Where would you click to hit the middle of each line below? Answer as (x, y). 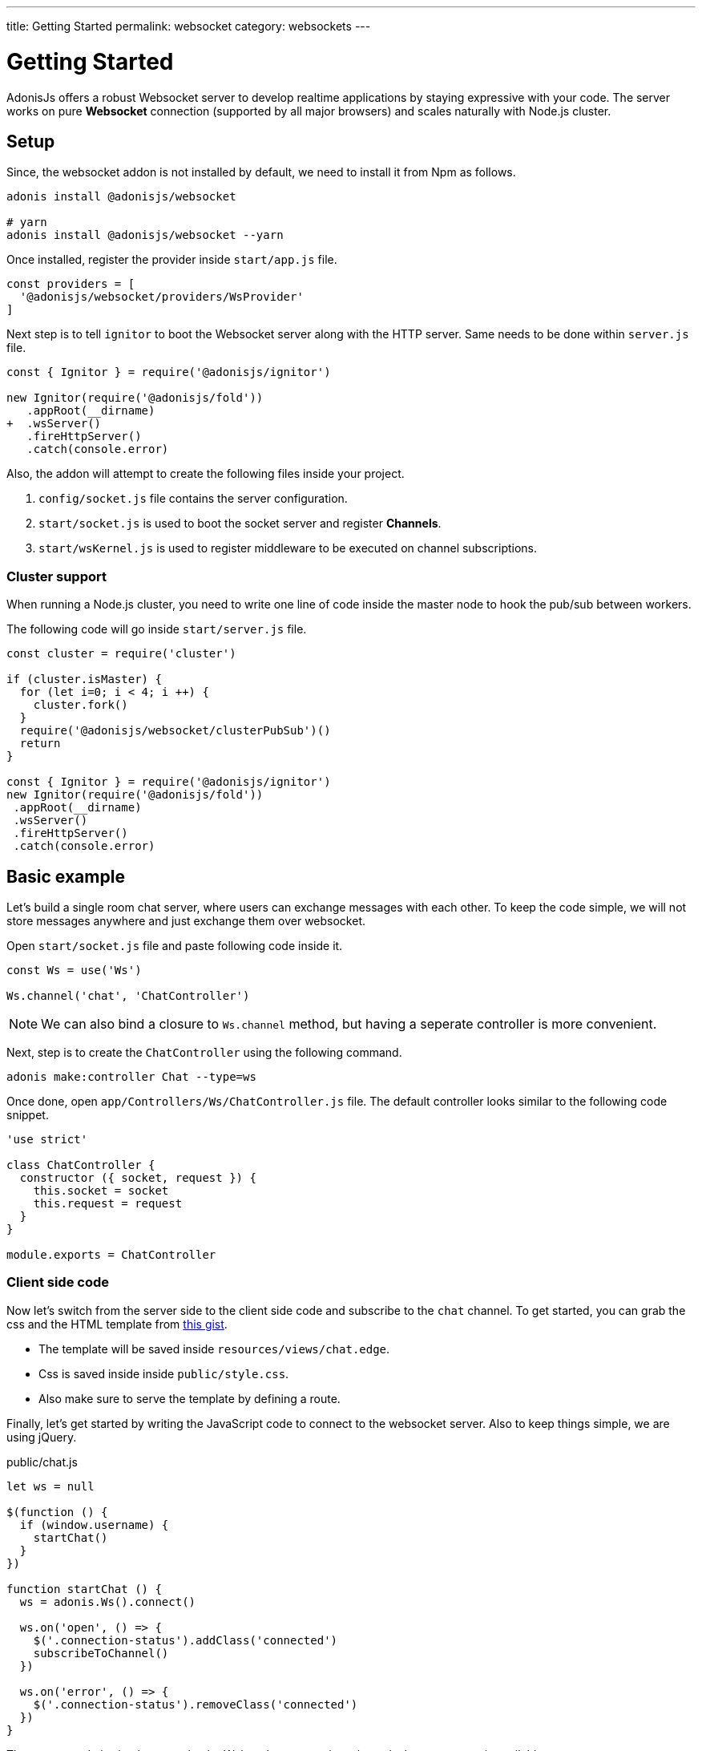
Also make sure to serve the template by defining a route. (190, 1398)
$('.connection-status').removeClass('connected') (196, 1704)
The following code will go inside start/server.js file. (157, 629)
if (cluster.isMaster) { (84, 679)
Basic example (66, 876)
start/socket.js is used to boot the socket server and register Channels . (240, 524)
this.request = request (108, 1203)
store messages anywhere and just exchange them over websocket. (186, 920)
